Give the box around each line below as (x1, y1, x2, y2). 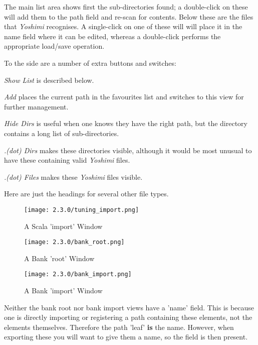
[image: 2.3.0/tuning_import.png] (24, 206, 139, 213)
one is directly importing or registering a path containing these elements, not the (4, 312, 252, 322)
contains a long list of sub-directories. (4, 128, 119, 138)
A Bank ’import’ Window (24, 285, 103, 296)
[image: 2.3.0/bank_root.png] (24, 239, 125, 246)
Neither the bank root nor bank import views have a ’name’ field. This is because (4, 302, 254, 312)
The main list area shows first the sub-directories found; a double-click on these (4, 2, 248, 12)
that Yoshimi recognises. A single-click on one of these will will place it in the (4, 21, 242, 32)
